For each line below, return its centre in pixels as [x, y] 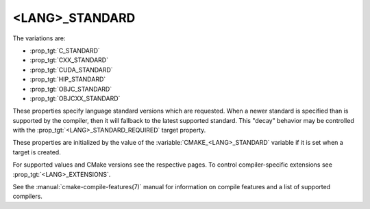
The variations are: [39, 38]
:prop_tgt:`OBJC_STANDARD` [71, 89]
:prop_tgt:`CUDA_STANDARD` [71, 70]
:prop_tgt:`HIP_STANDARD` [68, 79]
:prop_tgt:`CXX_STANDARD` [69, 60]
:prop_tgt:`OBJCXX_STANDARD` [75, 98]
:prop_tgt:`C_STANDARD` [65, 51]
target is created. [37, 152]
